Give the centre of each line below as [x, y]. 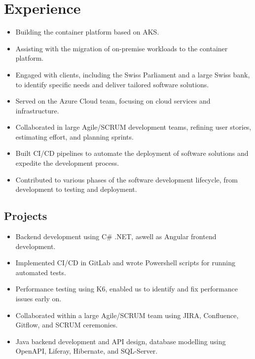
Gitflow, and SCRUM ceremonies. [67, 325]
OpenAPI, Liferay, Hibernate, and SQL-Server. [87, 351]
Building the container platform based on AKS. [87, 32]
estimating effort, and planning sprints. [74, 136]
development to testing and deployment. [76, 189]
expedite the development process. [67, 163]
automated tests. [41, 272]
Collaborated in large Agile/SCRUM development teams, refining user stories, [133, 127]
